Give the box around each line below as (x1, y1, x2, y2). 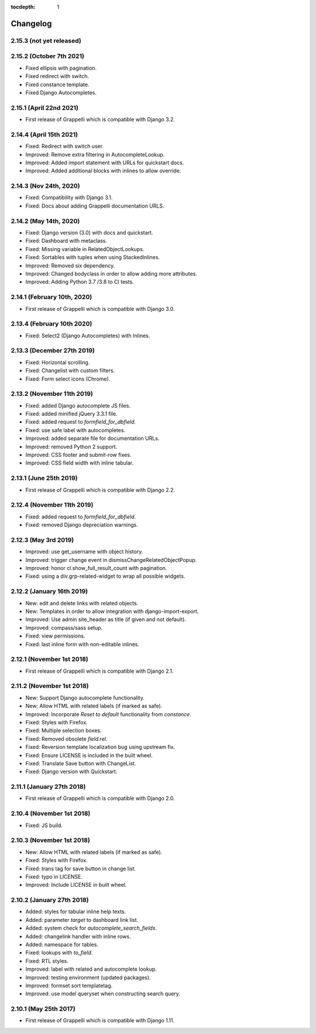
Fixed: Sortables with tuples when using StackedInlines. (25, 254, 160, 261)
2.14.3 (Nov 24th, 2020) (11, 182, 80, 190)
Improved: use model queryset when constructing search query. (25, 990, 181, 997)
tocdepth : (11, 4, 36, 10)
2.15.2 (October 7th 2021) (11, 52, 85, 60)
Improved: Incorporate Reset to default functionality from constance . (25, 710, 191, 718)
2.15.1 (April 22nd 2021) (11, 103, 79, 111)
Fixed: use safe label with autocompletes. (25, 426, 126, 433)
